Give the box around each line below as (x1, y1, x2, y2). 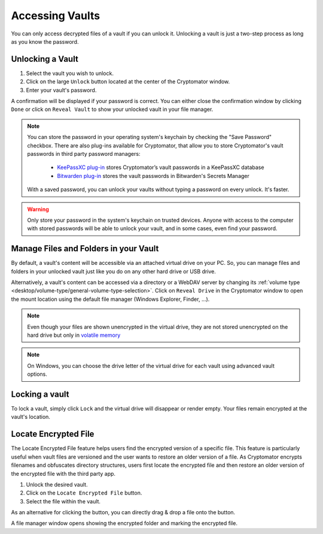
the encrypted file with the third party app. (11, 470, 116, 477)
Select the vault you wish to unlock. (26, 70, 114, 77)
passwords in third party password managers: (27, 150, 141, 157)
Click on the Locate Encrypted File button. (26, 489, 142, 497)
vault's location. (11, 414, 51, 421)
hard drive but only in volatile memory (27, 331, 121, 339)
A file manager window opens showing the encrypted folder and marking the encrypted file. (11, 520, 237, 527)
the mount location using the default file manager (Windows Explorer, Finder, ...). (11, 295, 210, 303)
